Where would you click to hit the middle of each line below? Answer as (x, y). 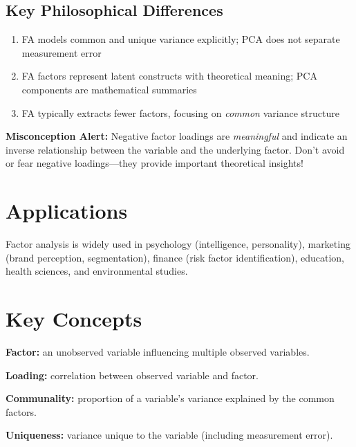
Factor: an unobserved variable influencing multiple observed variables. (158, 351)
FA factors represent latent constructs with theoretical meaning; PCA (169, 76)
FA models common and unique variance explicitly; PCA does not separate (181, 39)
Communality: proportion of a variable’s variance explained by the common (170, 398)
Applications (67, 211)
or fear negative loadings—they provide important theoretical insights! (154, 163)
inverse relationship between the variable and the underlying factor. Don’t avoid (175, 149)
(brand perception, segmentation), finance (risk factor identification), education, (175, 257)
